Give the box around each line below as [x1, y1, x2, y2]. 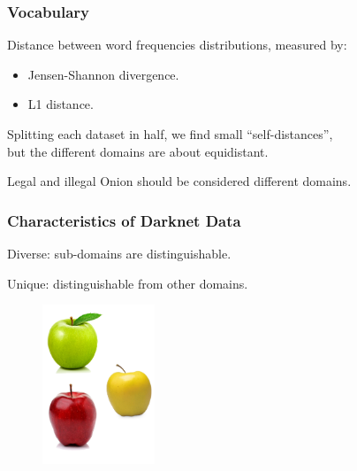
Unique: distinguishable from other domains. [7, 274, 248, 292]
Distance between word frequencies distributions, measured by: [7, 35, 347, 54]
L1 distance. [27, 95, 94, 113]
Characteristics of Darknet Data [7, 209, 241, 231]
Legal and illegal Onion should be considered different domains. [7, 172, 352, 190]
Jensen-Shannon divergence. [27, 65, 179, 83]
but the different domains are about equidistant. [7, 142, 269, 160]
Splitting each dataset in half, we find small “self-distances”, [7, 125, 333, 143]
